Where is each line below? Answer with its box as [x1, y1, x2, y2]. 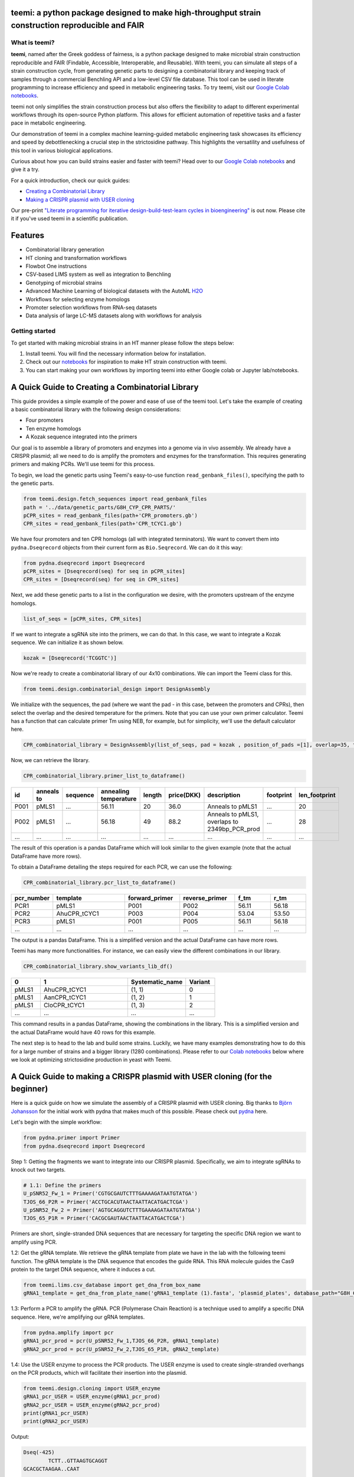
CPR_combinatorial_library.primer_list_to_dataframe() [23, 773, 185, 779]
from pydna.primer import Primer [23, 1134, 120, 1141]
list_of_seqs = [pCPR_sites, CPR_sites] [23, 615, 142, 622]
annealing [100, 788, 130, 796]
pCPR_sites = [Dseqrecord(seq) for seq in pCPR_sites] [23, 568, 185, 575]
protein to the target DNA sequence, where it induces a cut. [11, 1266, 156, 1273]
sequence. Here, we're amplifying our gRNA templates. [11, 1313, 145, 1320]
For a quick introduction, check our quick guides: [11, 177, 130, 184]
